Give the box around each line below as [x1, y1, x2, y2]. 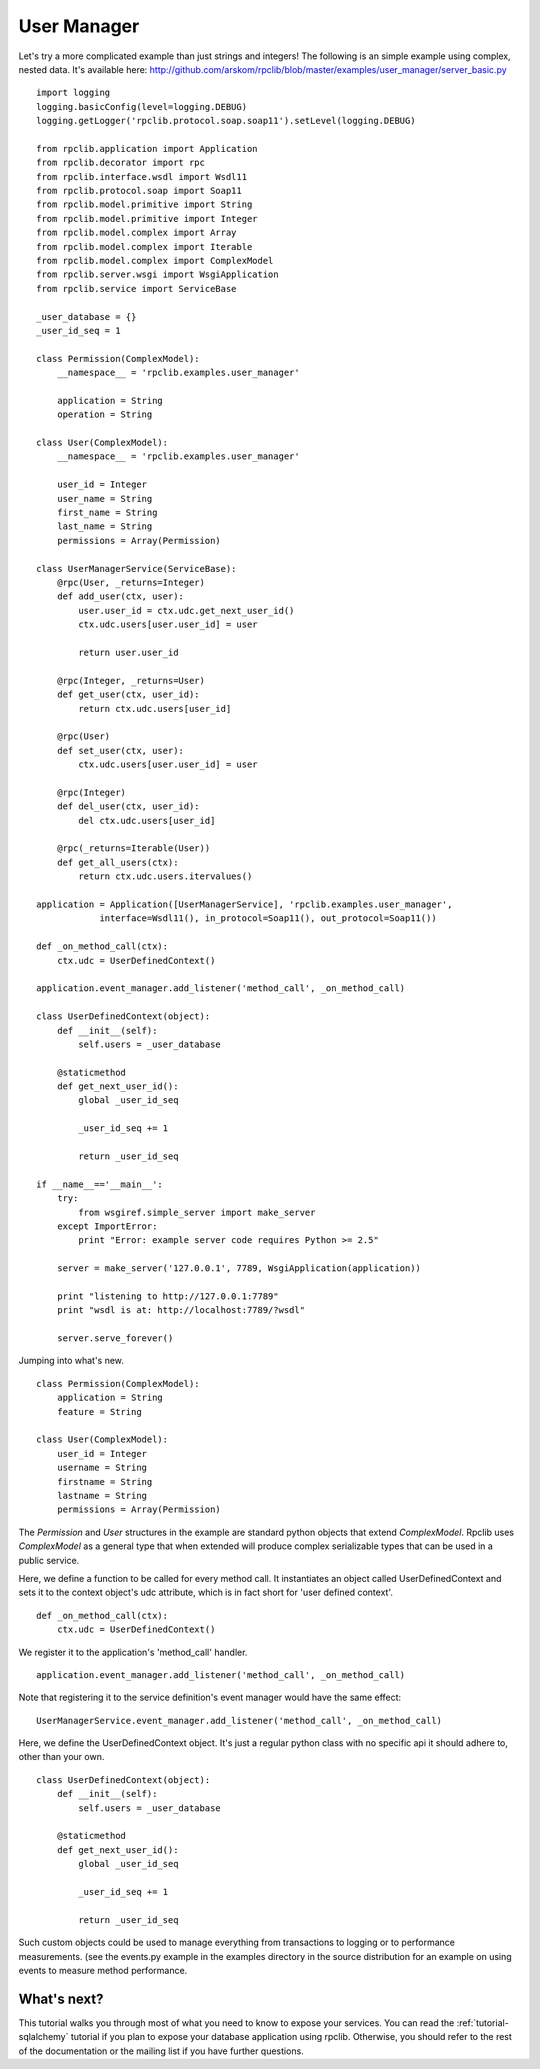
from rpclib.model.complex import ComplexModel [36, 255, 274, 267]
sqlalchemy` [18, 2031, 69, 2043]
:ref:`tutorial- [456, 2016, 509, 2029]
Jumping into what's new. [18, 1355, 125, 1367]
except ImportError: [56, 1220, 158, 1232]
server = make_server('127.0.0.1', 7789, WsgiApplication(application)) [56, 1263, 422, 1274]
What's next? [18, 1990, 104, 2007]
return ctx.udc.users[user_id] [78, 703, 232, 714]
